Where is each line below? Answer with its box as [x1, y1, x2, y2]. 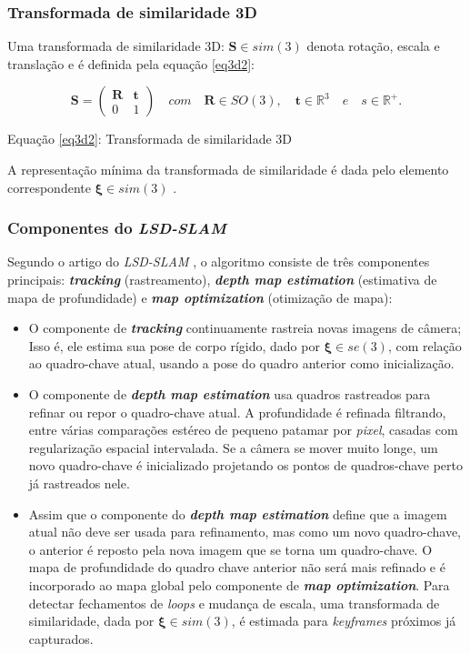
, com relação [387, 336, 462, 355]
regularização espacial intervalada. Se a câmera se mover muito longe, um [28, 438, 438, 457]
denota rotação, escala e [306, 36, 440, 55]
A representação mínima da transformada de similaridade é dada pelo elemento [7, 160, 449, 178]
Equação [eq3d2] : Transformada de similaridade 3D [7, 129, 292, 148]
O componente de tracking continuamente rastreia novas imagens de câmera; [28, 318, 462, 337]
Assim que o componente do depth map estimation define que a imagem [28, 504, 447, 523]
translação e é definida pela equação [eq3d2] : [7, 54, 255, 73]
